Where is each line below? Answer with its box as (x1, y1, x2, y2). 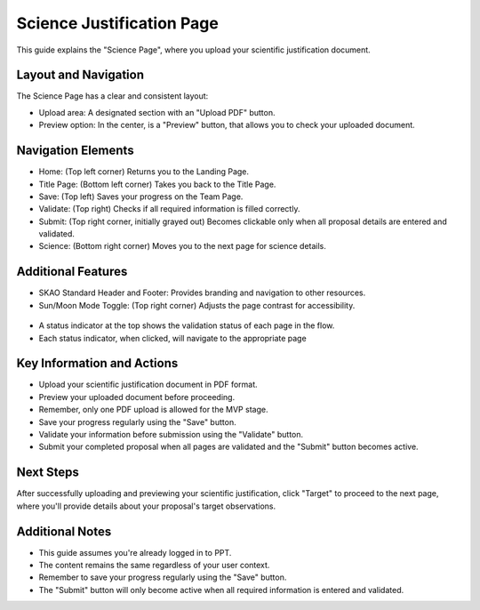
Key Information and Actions (16, 356, 179, 371)
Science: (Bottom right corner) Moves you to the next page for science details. (38, 241, 326, 252)
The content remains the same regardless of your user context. (38, 560, 270, 571)
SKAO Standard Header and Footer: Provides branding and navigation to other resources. (38, 287, 366, 298)
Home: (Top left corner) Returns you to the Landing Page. (38, 166, 249, 177)
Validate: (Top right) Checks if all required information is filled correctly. (38, 204, 300, 214)
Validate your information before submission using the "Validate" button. (38, 429, 304, 440)
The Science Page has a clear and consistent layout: (16, 91, 209, 101)
